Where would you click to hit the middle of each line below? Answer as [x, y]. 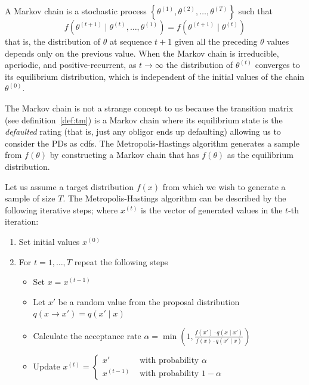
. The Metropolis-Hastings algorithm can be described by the [174, 198]
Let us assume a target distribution [69, 186]
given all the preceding [216, 41]
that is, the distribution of [53, 41]
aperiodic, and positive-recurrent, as [71, 65]
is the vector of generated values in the [212, 209]
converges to [277, 65]
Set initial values [49, 241]
